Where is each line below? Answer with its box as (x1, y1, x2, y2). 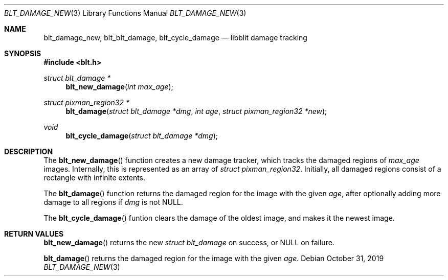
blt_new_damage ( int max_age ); (65, 82, 173, 91)
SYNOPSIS (4, 49, 41, 58)
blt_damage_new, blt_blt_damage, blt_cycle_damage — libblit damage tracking (43, 33, 307, 42)
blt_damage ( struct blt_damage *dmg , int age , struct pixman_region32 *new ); (65, 107, 327, 115)
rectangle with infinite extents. (43, 173, 146, 182)
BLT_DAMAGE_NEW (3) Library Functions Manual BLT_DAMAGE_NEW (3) (4, 9, 247, 17)
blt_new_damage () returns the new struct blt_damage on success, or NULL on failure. (43, 238, 334, 247)
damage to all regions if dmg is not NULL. (43, 198, 183, 206)
